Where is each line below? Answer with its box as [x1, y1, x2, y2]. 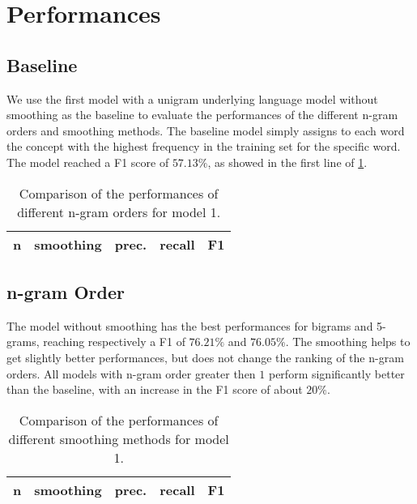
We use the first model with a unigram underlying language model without [6, 90, 378, 107]
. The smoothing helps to [285, 333, 411, 350]
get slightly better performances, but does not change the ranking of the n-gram [6, 348, 404, 365]
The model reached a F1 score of [6, 153, 169, 170]
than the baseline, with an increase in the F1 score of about [6, 381, 303, 398]
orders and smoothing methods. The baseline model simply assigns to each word [6, 122, 405, 139]
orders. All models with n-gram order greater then [6, 365, 256, 382]
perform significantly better [268, 365, 405, 382]
